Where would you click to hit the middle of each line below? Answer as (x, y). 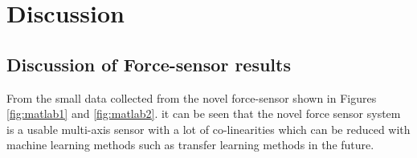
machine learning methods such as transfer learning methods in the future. (190, 145)
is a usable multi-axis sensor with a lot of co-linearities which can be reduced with (208, 129)
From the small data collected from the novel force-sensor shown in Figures (192, 97)
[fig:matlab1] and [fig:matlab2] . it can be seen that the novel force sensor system (204, 113)
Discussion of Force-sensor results (149, 64)
